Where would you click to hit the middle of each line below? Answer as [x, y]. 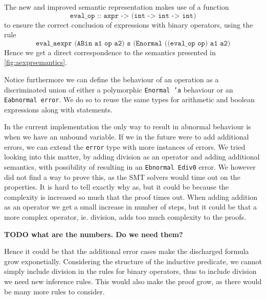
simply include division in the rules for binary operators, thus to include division [130, 271]
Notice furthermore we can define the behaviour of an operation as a [112, 79]
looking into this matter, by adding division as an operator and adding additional [132, 157]
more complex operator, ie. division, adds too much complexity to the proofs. [125, 216]
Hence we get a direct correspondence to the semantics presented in [110, 52]
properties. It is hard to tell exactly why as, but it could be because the [117, 187]
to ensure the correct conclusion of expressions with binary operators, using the [129, 24]
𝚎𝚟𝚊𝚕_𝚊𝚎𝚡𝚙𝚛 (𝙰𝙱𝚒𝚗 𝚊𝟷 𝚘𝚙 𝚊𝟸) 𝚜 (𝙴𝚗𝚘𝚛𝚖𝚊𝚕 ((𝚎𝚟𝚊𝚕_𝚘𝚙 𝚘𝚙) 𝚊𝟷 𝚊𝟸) [133, 43]
